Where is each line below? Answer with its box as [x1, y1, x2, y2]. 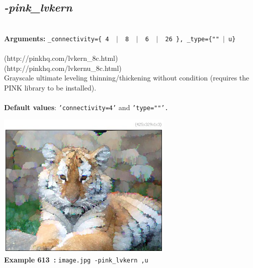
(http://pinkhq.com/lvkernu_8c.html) [4, 62, 122, 73]
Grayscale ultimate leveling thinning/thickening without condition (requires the [4, 72, 249, 83]
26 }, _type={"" [165, 35, 219, 43]
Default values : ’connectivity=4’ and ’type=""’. [4, 102, 168, 113]
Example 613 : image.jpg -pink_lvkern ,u [4, 254, 148, 264]
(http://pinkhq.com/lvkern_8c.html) [4, 53, 118, 63]
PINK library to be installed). [4, 82, 97, 93]
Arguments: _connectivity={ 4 [4, 33, 109, 43]
